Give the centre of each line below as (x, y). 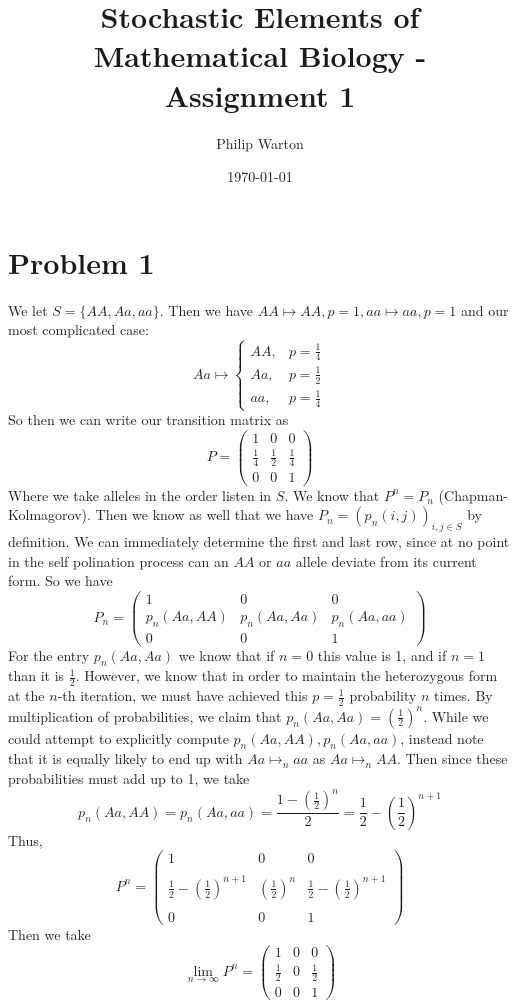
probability (383, 695)
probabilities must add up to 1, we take (129, 778)
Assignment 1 (260, 94)
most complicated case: (78, 329)
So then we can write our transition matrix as (148, 419)
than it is (36, 675)
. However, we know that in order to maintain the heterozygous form (286, 675)
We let (28, 309)
